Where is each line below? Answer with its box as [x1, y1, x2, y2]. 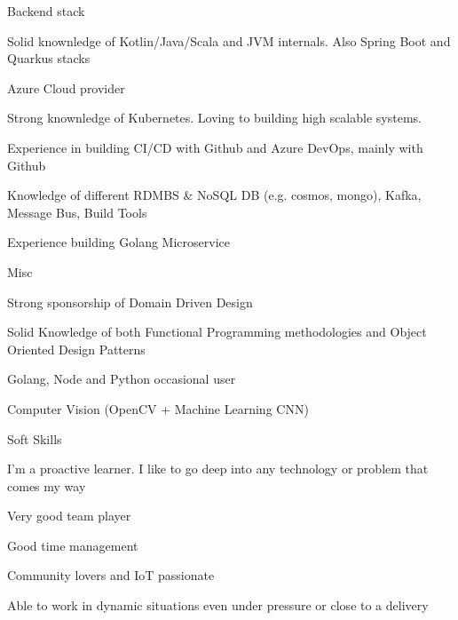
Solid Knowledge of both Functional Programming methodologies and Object [7, 322, 427, 341]
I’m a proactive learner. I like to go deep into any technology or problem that [7, 459, 429, 478]
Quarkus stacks [7, 49, 91, 68]
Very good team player [7, 506, 131, 525]
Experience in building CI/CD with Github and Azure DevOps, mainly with [7, 138, 423, 156]
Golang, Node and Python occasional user [7, 370, 236, 388]
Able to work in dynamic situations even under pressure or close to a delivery [7, 596, 429, 615]
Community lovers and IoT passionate [7, 566, 215, 584]
